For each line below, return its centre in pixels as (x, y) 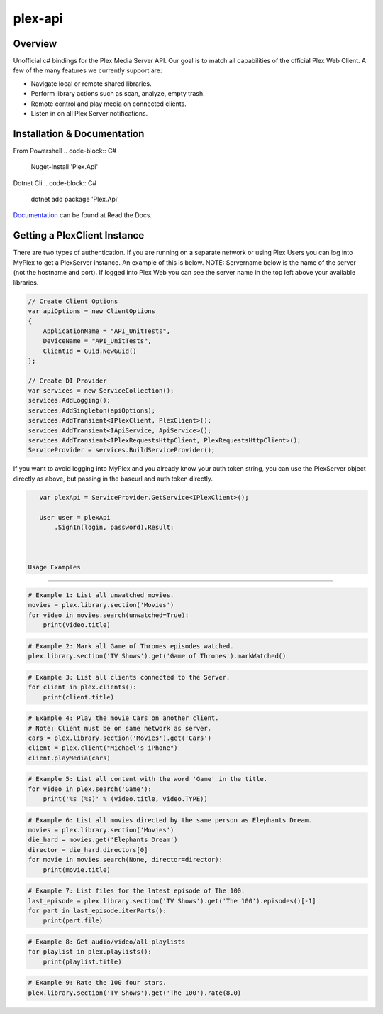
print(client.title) (79, 697)
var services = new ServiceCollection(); (101, 391)
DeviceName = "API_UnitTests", (97, 341)
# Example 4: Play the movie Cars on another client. (123, 718)
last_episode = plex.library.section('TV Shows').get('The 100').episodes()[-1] (172, 901)
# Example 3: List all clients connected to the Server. (129, 677)
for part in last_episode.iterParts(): (97, 910)
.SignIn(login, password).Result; (114, 527)
